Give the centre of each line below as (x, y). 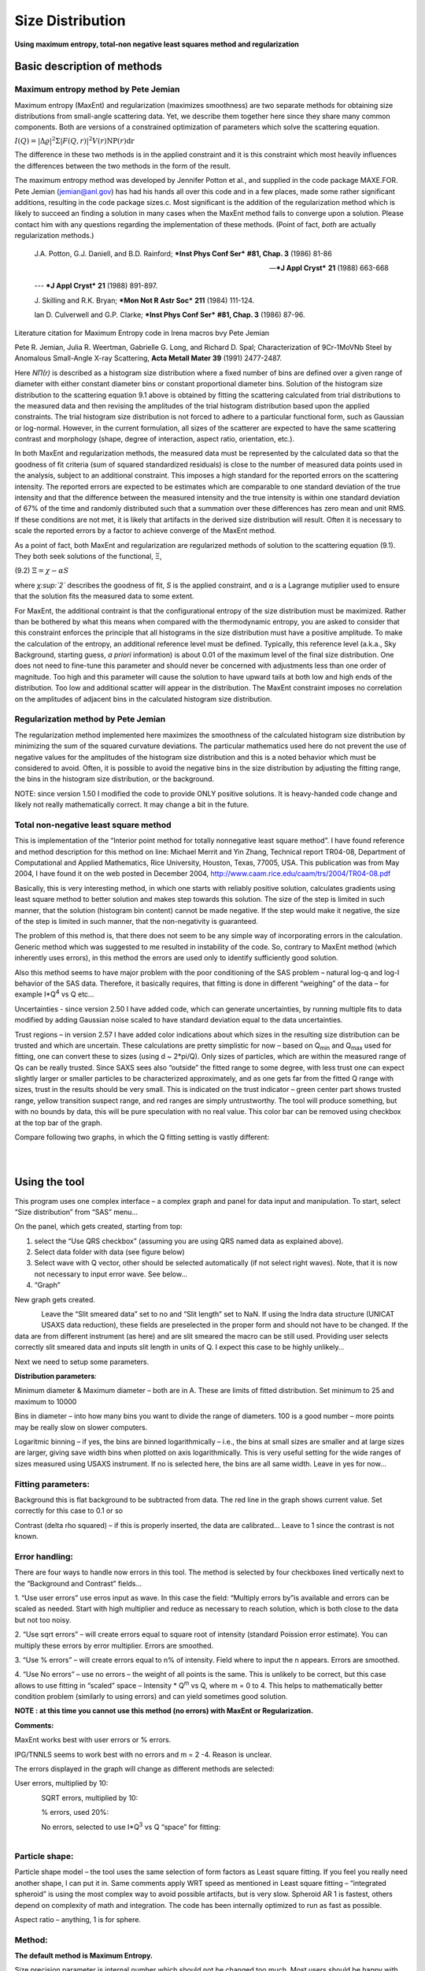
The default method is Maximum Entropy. (84, 1956)
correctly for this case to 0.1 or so (69, 1511)
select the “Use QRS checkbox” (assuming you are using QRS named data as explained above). (189, 1241)
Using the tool (50, 1182)
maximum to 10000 (46, 1401)
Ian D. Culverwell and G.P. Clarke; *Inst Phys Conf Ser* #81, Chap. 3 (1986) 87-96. (170, 315)
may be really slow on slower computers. (81, 1427)
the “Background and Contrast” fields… (78, 1583)
